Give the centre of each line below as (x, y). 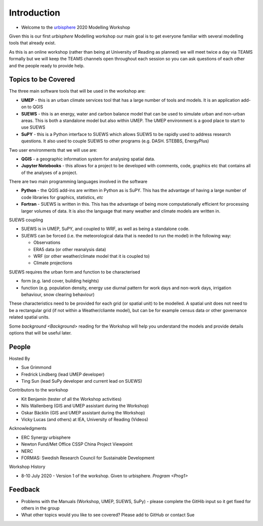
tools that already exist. (32, 43)
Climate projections (53, 263)
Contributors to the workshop (38, 390)
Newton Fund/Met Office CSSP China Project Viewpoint (77, 444)
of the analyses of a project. (49, 173)
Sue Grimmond (36, 368)
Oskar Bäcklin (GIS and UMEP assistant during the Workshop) (83, 412)
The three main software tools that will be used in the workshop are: (77, 91)
